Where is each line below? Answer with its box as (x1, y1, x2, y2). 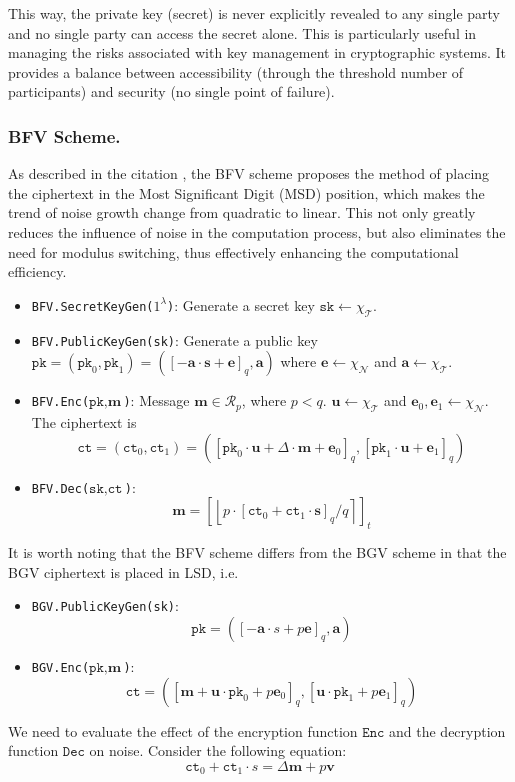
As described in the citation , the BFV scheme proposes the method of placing (8, 163, 490, 184)
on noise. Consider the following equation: (89, 740, 347, 761)
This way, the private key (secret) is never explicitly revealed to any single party (8, 3, 501, 23)
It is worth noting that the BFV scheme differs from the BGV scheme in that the (8, 542, 507, 563)
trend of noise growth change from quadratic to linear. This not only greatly (8, 202, 476, 223)
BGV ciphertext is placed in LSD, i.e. (8, 561, 239, 582)
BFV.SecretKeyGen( (31, 299, 154, 314)
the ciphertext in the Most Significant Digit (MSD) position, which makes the (8, 182, 485, 203)
